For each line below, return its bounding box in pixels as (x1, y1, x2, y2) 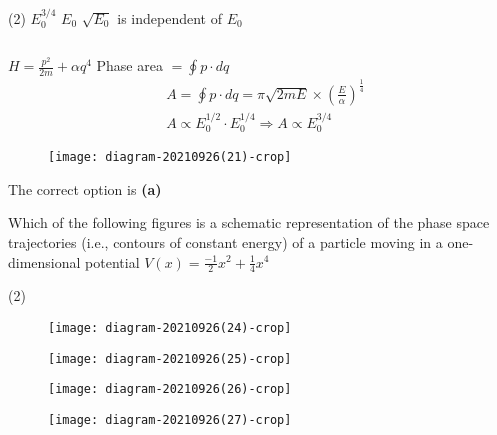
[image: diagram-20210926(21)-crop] (48, 150, 292, 165)
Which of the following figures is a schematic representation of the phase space (8, 212, 490, 233)
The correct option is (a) (8, 178, 162, 199)
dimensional (8, 251, 81, 272)
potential (85, 251, 140, 272)
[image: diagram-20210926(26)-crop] (48, 382, 292, 397)
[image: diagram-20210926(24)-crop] (48, 320, 292, 335)
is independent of (117, 7, 222, 28)
